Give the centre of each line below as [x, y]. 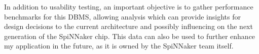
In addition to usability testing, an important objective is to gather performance [129, 6]
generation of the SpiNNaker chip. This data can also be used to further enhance [130, 36]
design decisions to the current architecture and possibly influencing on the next [128, 26]
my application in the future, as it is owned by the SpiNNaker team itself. [119, 46]
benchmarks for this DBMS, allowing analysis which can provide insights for [122, 16]
